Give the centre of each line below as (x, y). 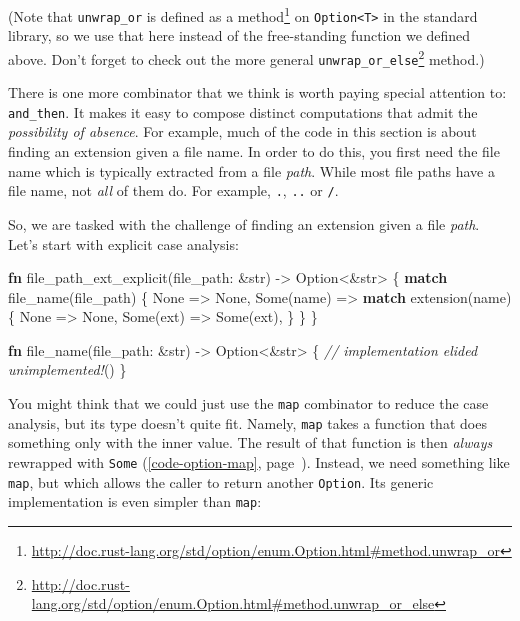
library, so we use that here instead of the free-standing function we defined (239, 35)
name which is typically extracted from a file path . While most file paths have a (251, 170)
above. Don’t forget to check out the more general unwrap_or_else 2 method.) (246, 57)
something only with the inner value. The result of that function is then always (250, 442)
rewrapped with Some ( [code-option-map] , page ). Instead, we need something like (259, 461)
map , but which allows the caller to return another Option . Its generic (221, 481)
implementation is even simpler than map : (135, 501)
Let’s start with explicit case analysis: (123, 243)
